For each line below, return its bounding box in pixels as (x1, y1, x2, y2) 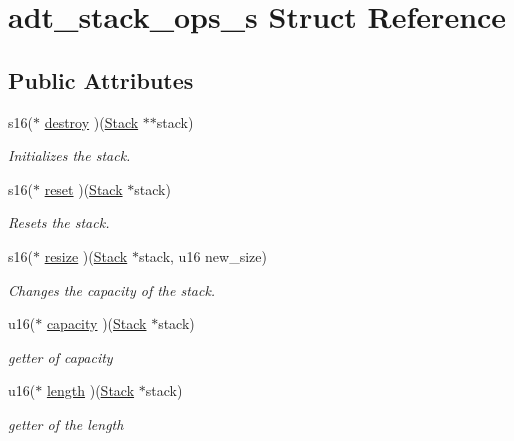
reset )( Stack (44, 178, 123, 199)
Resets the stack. (8, 212, 110, 233)
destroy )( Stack (44, 111, 139, 132)
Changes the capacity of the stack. (8, 279, 216, 300)
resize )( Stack (44, 245, 128, 266)
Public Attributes (8, 64, 194, 95)
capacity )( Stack (46, 313, 147, 334)
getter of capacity (8, 346, 113, 367)
